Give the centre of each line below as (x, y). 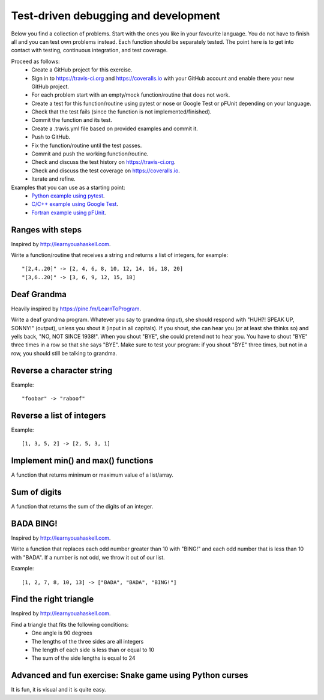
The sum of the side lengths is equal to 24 (83, 658)
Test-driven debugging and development (115, 16)
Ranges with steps (46, 230)
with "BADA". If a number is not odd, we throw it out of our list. (88, 557)
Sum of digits (37, 492)
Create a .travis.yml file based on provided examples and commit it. (115, 128)
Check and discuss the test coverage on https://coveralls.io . (106, 170)
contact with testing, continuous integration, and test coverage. (89, 50)
